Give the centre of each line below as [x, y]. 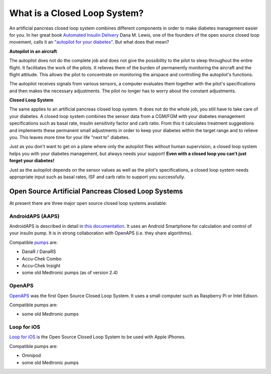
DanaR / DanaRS [39, 252]
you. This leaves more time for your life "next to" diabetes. [70, 138]
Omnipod [31, 355]
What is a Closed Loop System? [77, 13]
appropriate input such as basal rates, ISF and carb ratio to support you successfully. [97, 177]
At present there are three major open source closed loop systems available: [88, 203]
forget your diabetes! [32, 161]
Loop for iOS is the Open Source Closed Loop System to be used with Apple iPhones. [97, 337]
